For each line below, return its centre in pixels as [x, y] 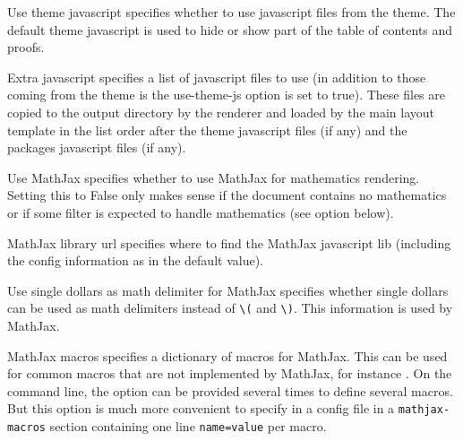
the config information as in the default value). [135, 260]
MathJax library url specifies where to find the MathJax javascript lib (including [229, 242]
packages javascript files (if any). [97, 147]
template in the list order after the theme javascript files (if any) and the [207, 130]
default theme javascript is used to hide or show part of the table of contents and [230, 29]
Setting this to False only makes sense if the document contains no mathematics [227, 195]
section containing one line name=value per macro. [188, 426]
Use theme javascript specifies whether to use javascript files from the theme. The [231, 12]
